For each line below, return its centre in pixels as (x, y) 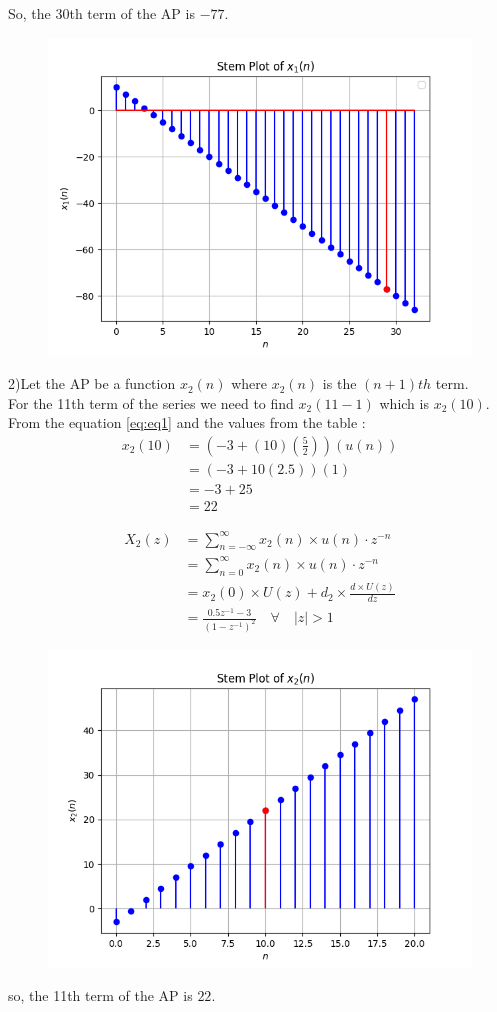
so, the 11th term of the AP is (100, 995)
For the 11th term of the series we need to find (151, 402)
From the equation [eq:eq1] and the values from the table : (187, 422)
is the (339, 383)
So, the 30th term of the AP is (101, 13)
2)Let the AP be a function (92, 383)
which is (404, 402)
